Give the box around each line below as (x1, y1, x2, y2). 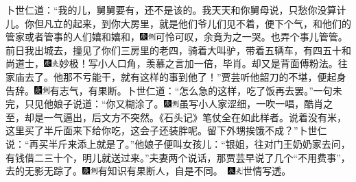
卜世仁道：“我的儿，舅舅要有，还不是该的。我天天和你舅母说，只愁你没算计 (5, 3, 346, 16)
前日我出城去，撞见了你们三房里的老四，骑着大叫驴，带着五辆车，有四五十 (5, 42, 342, 57)
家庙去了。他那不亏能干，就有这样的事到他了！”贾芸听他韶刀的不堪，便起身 (5, 69, 346, 83)
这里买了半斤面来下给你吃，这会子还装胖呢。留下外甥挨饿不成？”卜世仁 (5, 123, 327, 138)
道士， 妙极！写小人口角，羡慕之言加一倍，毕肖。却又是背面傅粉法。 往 (14, 56, 348, 70)
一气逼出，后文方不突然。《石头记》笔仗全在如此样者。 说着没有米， (43, 109, 346, 124)
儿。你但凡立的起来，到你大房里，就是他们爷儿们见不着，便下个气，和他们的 (5, 16, 351, 30)
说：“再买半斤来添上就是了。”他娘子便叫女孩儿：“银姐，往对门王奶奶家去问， (5, 136, 351, 151)
